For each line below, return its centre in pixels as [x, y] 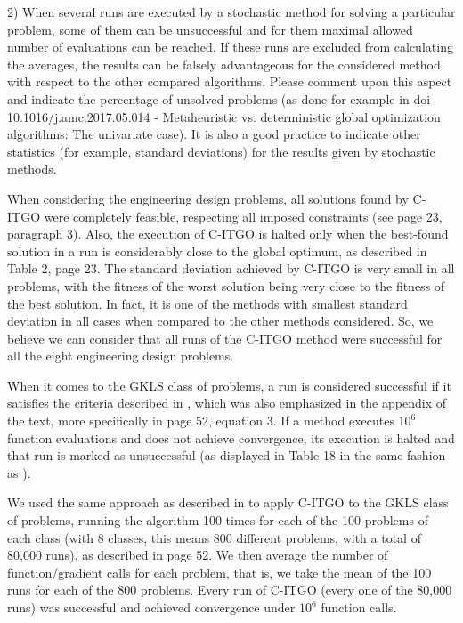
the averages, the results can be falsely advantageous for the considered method [224, 64]
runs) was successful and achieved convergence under [151, 607]
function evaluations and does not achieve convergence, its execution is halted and [231, 437]
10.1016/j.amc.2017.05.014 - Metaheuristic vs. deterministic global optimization [224, 116]
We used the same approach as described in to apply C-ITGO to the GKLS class [228, 502]
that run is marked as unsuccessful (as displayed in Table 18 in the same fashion [227, 455]
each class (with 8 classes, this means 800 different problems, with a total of [214, 537]
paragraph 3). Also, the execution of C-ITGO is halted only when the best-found [228, 234]
